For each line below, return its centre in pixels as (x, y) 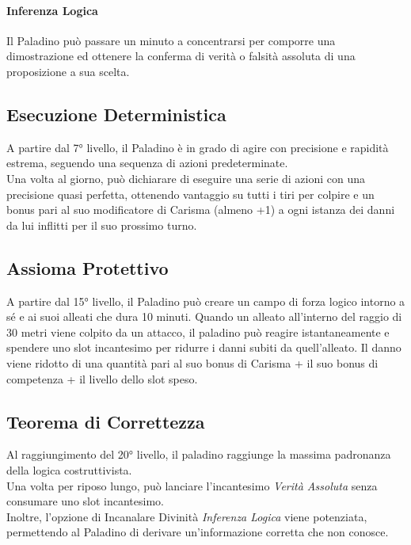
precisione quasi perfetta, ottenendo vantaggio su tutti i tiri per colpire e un (190, 194)
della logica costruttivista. (69, 469)
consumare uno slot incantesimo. (85, 501)
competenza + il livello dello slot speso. (102, 378)
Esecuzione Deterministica (116, 114)
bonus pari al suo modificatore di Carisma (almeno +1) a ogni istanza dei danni (201, 210)
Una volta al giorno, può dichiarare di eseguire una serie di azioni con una (186, 178)
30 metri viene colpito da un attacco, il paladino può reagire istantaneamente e (198, 332)
